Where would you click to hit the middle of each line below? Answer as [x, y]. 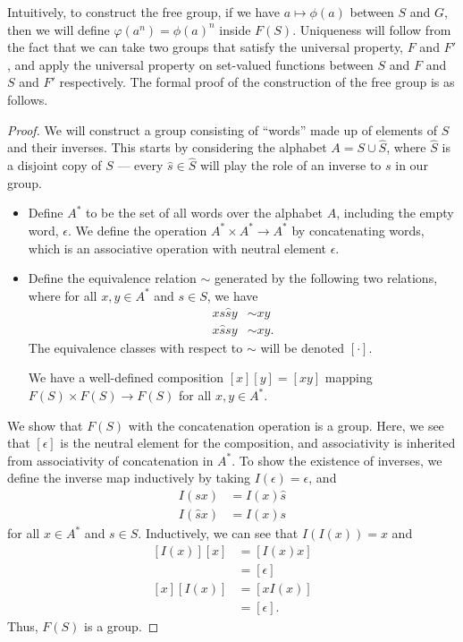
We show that [45, 425]
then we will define [59, 29]
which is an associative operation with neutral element [177, 248]
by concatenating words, [358, 230]
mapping [349, 377]
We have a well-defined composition [126, 377]
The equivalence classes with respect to [135, 347]
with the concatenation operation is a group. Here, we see [286, 425]
